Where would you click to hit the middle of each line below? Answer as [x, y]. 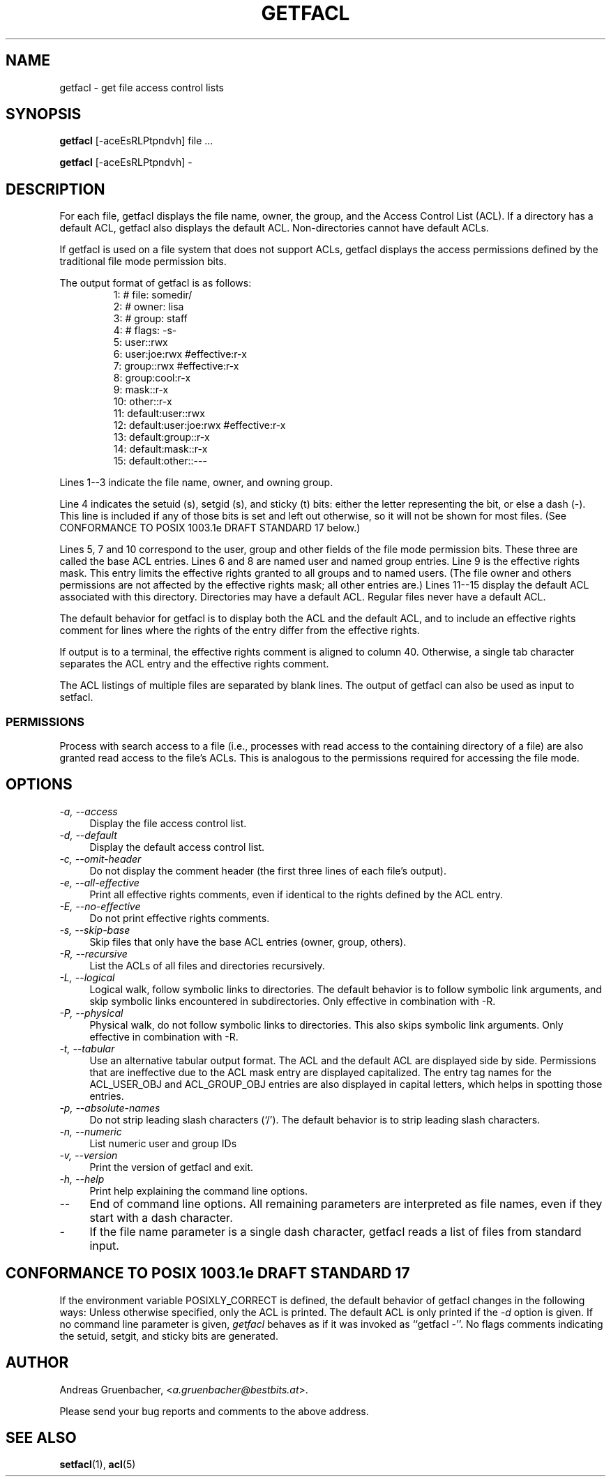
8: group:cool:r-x [152, 378]
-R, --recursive [93, 953]
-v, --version [89, 1155]
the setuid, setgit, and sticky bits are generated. [169, 1336]
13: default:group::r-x [161, 437]
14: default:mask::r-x [160, 449]
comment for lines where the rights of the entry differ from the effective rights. [240, 630]
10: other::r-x [143, 402]
